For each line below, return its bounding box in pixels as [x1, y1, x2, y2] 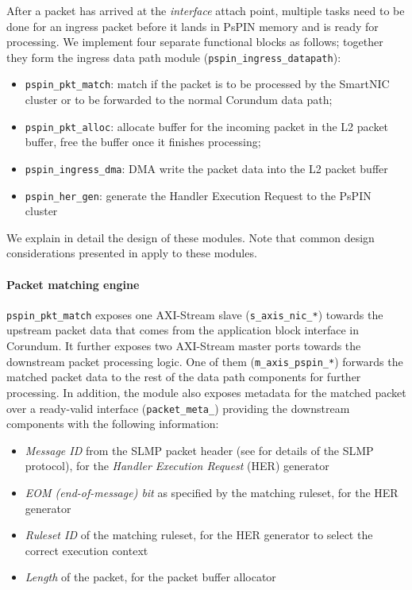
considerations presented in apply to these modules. [6, 245, 257, 261]
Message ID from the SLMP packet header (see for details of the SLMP [25, 442, 374, 458]
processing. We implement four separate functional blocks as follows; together [6, 33, 383, 50]
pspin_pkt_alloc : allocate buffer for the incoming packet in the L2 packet [25, 118, 389, 134]
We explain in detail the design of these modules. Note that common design [6, 229, 375, 245]
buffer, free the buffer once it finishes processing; [25, 133, 261, 150]
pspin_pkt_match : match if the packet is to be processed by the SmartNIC [25, 75, 390, 92]
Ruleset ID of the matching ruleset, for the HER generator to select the [25, 526, 373, 543]
